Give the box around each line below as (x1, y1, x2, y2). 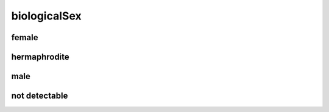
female (11, 32, 38, 43)
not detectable (11, 91, 68, 101)
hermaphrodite (11, 52, 69, 62)
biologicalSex (11, 9, 82, 23)
